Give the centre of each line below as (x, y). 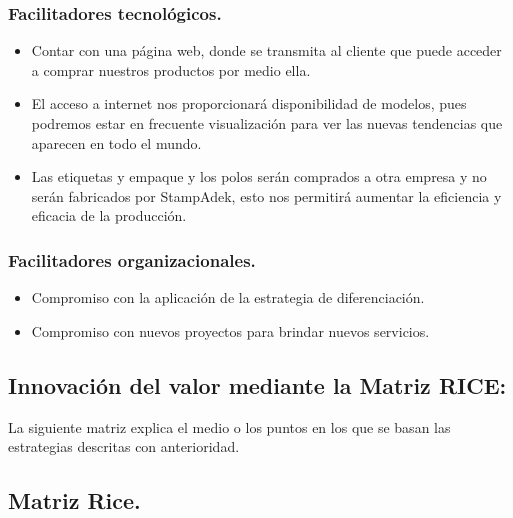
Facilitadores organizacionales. (132, 259)
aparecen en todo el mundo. (116, 142)
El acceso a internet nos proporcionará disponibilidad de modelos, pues (249, 103)
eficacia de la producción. (109, 215)
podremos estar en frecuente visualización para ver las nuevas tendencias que (267, 123)
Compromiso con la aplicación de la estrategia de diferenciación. (228, 297)
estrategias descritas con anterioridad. (124, 446)
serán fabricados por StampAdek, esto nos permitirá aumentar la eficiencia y (266, 195)
